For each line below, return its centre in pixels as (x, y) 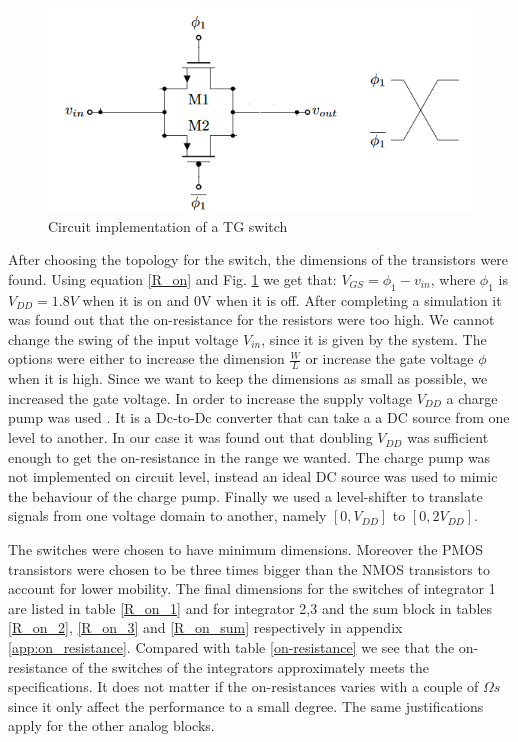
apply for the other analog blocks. (111, 725)
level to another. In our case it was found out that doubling (190, 437)
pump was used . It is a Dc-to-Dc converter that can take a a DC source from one (259, 417)
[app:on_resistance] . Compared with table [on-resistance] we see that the (231, 646)
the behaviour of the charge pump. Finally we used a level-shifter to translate (245, 495)
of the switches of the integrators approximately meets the (250, 666)
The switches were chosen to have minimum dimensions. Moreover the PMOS (246, 549)
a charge (472, 397)
